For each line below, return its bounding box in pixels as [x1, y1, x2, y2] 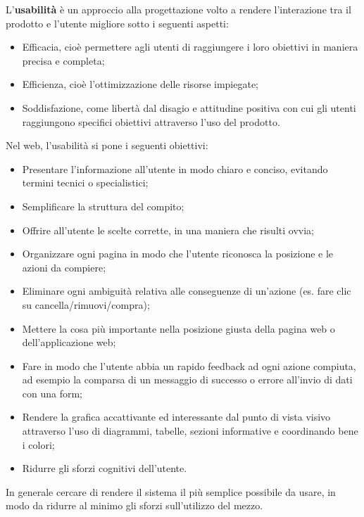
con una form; [22, 385, 83, 400]
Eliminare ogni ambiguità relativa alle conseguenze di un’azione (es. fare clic [22, 283, 351, 298]
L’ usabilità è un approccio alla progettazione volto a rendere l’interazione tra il [6, 2, 351, 16]
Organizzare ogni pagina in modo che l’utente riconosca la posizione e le [22, 246, 334, 261]
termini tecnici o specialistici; [22, 175, 149, 190]
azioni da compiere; [22, 260, 106, 274]
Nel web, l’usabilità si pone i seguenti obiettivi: [6, 138, 208, 153]
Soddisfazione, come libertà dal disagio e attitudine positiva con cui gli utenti [22, 100, 356, 115]
